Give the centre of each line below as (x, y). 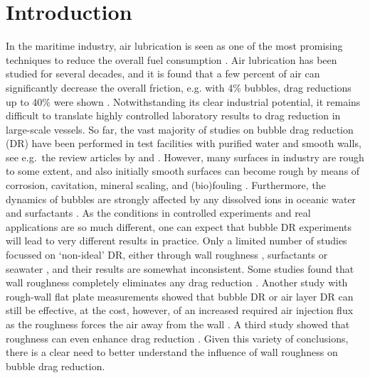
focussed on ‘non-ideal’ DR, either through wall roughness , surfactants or (167, 255)
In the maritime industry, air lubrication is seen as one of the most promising (174, 46)
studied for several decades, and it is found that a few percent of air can (163, 74)
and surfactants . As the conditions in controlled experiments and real (158, 213)
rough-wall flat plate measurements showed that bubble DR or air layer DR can (180, 296)
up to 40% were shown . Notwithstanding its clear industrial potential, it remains (183, 101)
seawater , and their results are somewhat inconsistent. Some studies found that (180, 268)
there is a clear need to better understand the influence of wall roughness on (172, 352)
